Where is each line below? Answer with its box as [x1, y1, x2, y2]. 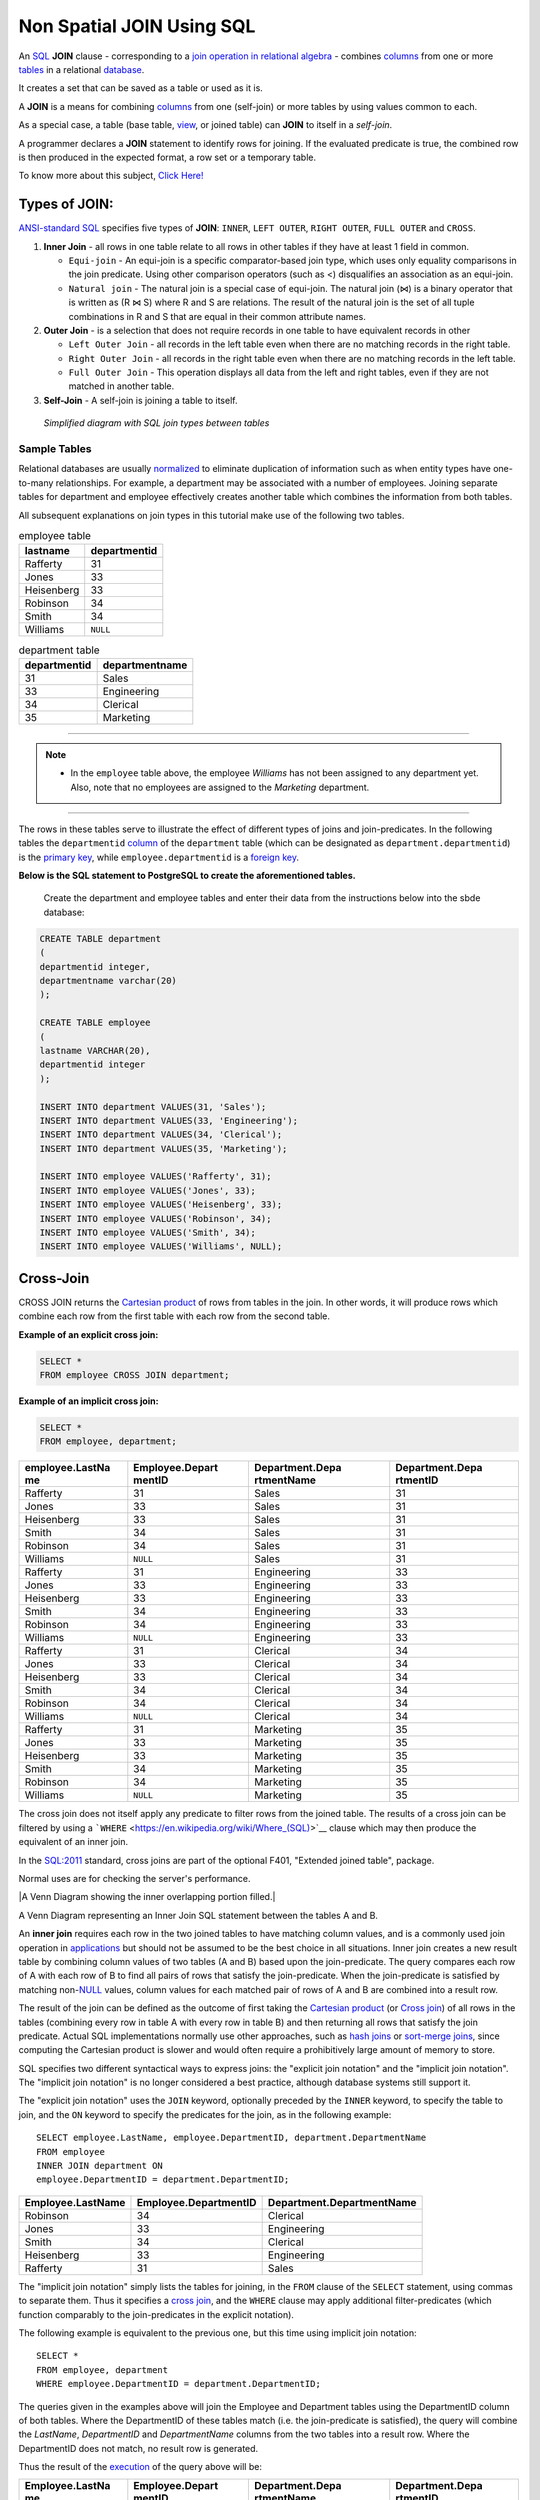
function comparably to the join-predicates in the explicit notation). [18, 2308, 295, 2320]
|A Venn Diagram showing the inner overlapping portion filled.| [18, 1891, 276, 1903]
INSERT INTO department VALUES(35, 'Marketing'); [39, 1143, 288, 1154]
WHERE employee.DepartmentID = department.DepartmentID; [36, 2378, 322, 2390]
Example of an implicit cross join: [18, 1395, 159, 1407]
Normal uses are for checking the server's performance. [18, 1872, 251, 1884]
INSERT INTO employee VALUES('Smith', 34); [39, 1227, 257, 1239]
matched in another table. [68, 380, 175, 392]
